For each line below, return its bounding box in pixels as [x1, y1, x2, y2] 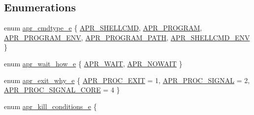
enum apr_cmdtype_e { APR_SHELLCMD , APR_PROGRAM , [4, 23, 202, 33]
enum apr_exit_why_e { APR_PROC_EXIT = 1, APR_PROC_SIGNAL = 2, [4, 75, 250, 85]
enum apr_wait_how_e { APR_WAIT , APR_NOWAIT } [4, 58, 183, 68]
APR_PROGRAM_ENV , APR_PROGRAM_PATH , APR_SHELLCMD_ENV [4, 32, 250, 42]
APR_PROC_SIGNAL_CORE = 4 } [4, 85, 120, 95]
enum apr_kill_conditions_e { [4, 101, 97, 111]
